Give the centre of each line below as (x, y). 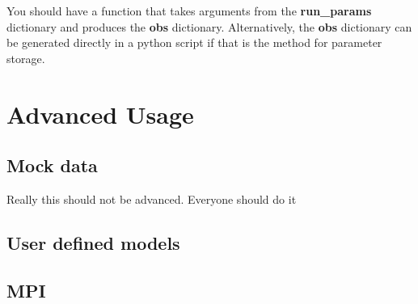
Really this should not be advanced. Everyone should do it (152, 198)
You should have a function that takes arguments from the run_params (189, 11)
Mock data (52, 165)
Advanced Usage (100, 114)
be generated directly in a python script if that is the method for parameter (194, 42)
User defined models (93, 242)
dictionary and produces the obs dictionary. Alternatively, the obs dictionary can (209, 26)
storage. (26, 58)
